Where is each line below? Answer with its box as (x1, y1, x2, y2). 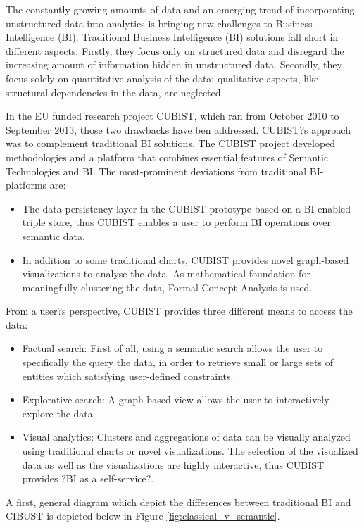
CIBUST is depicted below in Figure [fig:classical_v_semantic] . (6, 508, 280, 523)
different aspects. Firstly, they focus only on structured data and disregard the (6, 43, 344, 58)
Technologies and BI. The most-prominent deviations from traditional (6, 163, 307, 178)
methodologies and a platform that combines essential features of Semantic (6, 149, 329, 164)
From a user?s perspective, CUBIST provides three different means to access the (6, 303, 353, 318)
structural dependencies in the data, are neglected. (6, 84, 224, 99)
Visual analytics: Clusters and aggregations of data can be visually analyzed (22, 429, 351, 444)
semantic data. (22, 228, 85, 243)
